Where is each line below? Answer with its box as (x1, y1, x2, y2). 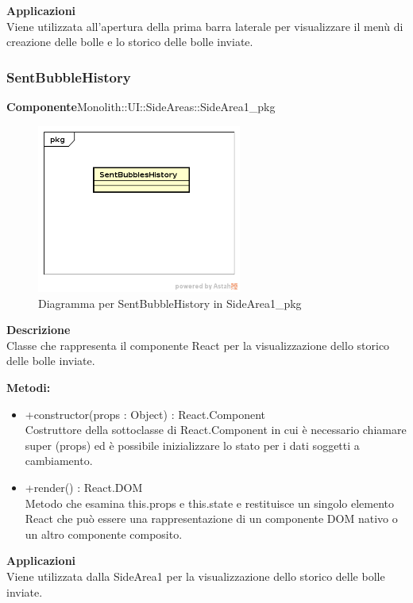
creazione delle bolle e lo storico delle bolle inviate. (6, 33, 253, 50)
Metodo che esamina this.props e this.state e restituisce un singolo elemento (25, 494, 394, 511)
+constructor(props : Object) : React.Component (25, 405, 266, 422)
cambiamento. (25, 452, 93, 469)
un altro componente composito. (25, 525, 183, 542)
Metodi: (6, 379, 51, 396)
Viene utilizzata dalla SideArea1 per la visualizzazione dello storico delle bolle (6, 567, 385, 584)
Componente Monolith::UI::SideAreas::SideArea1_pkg (6, 98, 276, 114)
